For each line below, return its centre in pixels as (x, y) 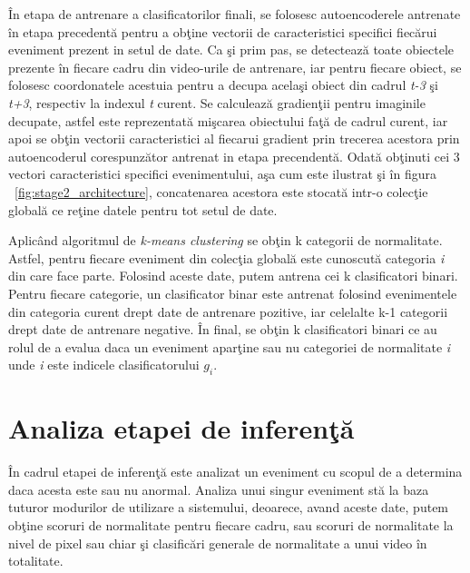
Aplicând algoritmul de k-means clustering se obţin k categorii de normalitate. (225, 240)
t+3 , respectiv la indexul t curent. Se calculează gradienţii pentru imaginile (217, 102)
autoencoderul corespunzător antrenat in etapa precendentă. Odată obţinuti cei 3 (234, 156)
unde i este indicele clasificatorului (104, 365)
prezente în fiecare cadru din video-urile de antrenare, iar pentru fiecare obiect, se (235, 67)
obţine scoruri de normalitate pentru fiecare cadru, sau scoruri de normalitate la (231, 524)
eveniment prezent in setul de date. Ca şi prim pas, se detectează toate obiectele (231, 49)
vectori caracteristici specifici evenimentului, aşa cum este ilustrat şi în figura (222, 174)
